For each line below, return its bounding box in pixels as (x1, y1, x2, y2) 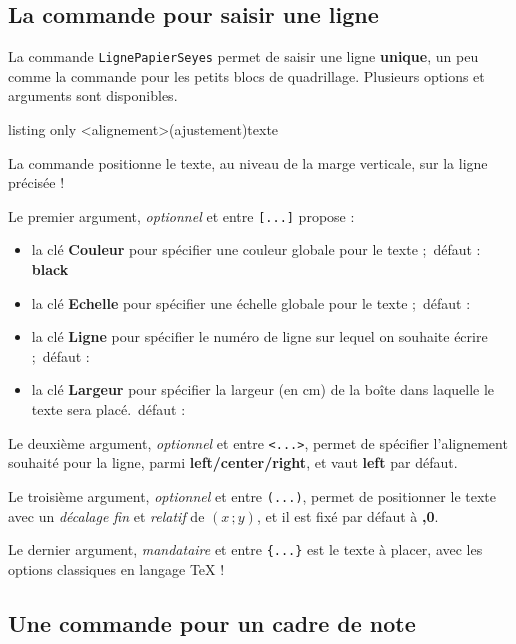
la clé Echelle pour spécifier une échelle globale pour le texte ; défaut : (31, 292, 471, 313)
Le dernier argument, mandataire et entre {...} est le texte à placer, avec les (8, 539, 483, 560)
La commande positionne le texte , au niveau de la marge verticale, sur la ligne (8, 152, 488, 173)
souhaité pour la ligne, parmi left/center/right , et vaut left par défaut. (8, 452, 458, 473)
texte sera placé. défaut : (31, 399, 186, 420)
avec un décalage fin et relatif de (8, 505, 205, 526)
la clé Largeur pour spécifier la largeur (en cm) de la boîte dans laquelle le (31, 379, 495, 400)
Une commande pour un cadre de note (8, 607, 416, 638)
